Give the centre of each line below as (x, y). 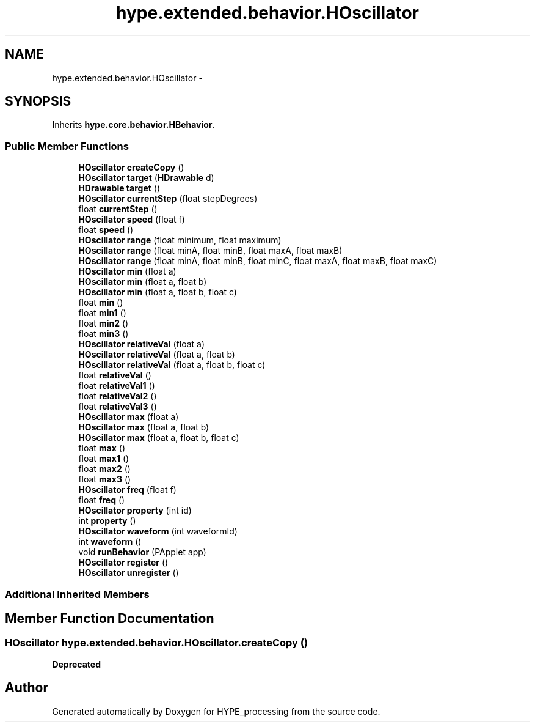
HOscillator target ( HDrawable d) (146, 178)
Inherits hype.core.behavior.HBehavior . (133, 125)
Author (27, 688)
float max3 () (105, 479)
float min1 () (102, 313)
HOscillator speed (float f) (132, 220)
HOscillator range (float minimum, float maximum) (180, 240)
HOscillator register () (123, 563)
